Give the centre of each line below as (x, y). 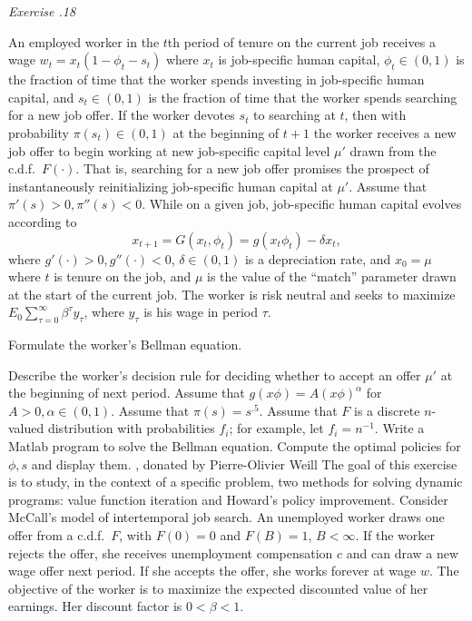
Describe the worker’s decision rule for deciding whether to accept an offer (215, 375)
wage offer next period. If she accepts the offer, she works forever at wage (212, 571)
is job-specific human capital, (299, 59)
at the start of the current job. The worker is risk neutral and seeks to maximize (232, 294)
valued (26, 428)
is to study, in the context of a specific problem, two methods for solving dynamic (236, 482)
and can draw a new (403, 552)
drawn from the (393, 150)
